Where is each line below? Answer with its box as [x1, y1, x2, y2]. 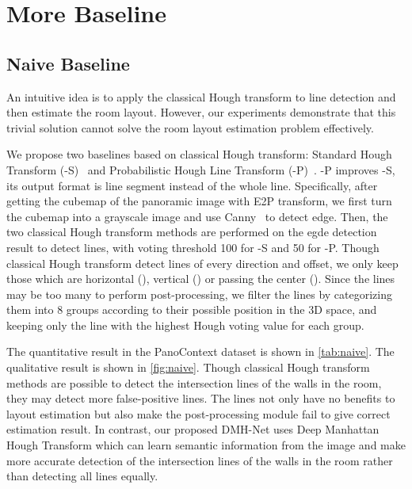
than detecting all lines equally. [6, 468, 158, 484]
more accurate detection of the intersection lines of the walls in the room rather [6, 452, 393, 468]
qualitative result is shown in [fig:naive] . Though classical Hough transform [6, 359, 370, 376]
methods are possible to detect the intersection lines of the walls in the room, [6, 374, 382, 391]
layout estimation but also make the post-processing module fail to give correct [6, 405, 391, 422]
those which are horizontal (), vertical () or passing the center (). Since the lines [6, 270, 395, 287]
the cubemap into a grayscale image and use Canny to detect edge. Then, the [6, 208, 388, 224]
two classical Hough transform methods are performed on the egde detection [6, 223, 377, 240]
